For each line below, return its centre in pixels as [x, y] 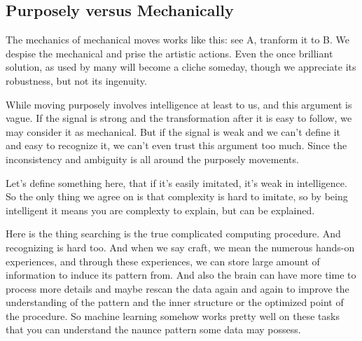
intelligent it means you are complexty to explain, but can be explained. [160, 210]
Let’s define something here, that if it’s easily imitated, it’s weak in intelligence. [176, 182]
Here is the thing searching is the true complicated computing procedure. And [173, 234]
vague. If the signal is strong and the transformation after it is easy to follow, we [179, 118]
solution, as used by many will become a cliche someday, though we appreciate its [181, 67]
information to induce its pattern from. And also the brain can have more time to [181, 275]
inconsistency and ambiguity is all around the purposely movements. [152, 159]
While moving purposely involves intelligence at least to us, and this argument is [179, 104]
